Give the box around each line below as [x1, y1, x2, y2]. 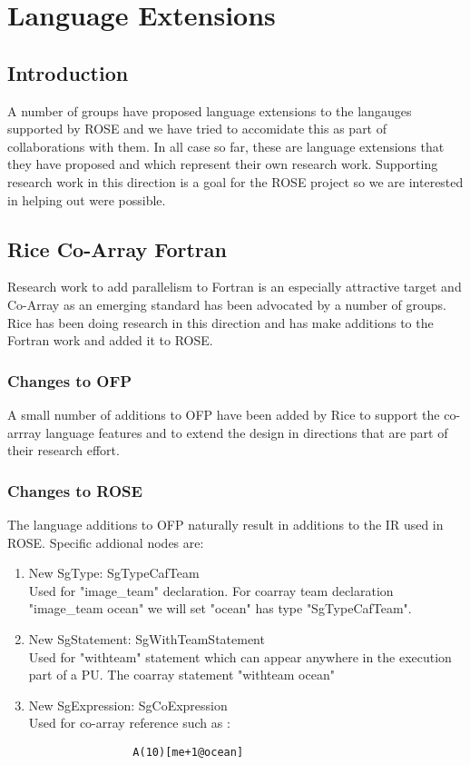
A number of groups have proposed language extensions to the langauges [7, 101, 412, 120]
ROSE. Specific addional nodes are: [7, 532, 204, 551]
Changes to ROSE [7, 479, 142, 502]
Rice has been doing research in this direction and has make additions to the [7, 313, 434, 332]
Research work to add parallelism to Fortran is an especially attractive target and [7, 277, 462, 296]
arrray [7, 422, 42, 442]
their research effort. [7, 441, 120, 460]
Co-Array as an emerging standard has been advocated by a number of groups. [7, 294, 446, 313]
